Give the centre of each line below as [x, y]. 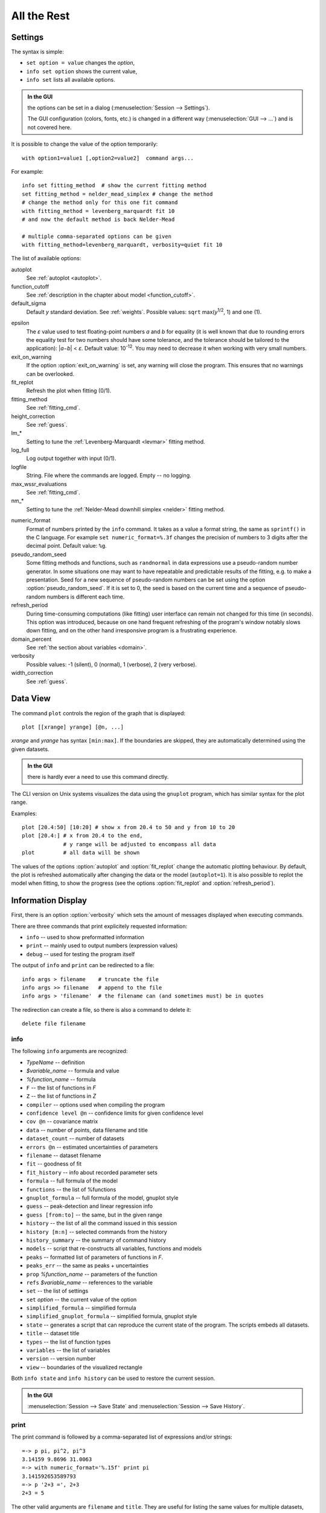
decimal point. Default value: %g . [66, 546]
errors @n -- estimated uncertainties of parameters [92, 1147]
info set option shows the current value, [82, 71]
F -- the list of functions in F [61, 1088]
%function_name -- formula [61, 1079]
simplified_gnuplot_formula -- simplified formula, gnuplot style [112, 1316]
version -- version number [61, 1359]
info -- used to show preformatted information [85, 937]
